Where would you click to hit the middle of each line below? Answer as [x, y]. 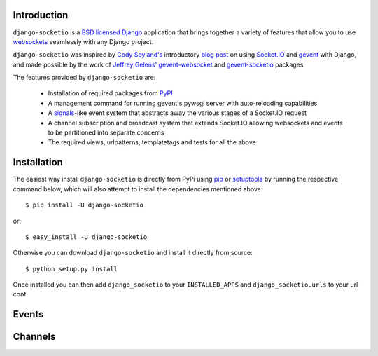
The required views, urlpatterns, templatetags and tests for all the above [152, 142]
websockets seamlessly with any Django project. [83, 41]
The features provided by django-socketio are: [84, 78]
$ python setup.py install [72, 269]
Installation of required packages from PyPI [110, 93]
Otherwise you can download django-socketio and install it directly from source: [133, 253]
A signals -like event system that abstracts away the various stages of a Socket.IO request [177, 113]
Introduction [41, 15]
